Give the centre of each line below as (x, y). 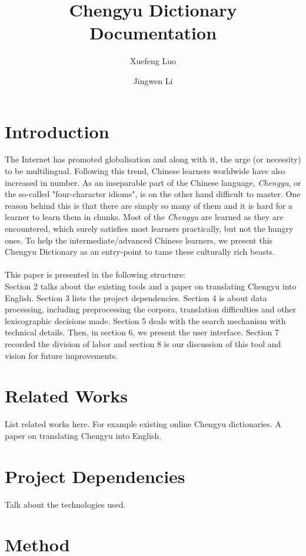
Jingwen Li (153, 80)
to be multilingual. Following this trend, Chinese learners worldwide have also (145, 171)
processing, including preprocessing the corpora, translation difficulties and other (151, 309)
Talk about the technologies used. (65, 504)
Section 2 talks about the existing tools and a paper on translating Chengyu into (151, 286)
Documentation (153, 33)
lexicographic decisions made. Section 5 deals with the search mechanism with (145, 320)
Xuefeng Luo (153, 61)
